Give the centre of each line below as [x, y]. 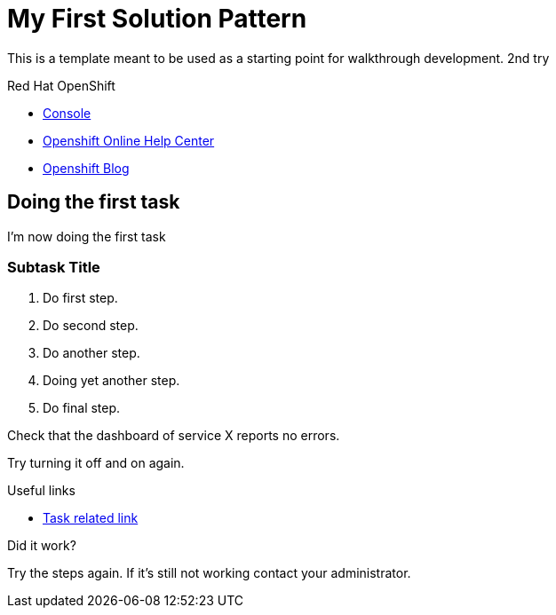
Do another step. [91, 353]
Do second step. [91, 326]
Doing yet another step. [111, 381]
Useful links [41, 491]
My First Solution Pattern [157, 19]
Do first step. [80, 298]
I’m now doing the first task [87, 236]
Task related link [91, 518]
